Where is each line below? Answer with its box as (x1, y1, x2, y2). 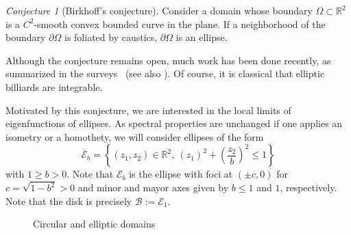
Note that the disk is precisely (5, 193, 132, 208)
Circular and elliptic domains (33, 217, 156, 231)
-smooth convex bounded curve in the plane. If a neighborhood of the (34, 16, 326, 31)
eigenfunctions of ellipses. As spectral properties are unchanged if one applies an (5, 116, 343, 130)
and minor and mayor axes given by (77, 180, 229, 195)
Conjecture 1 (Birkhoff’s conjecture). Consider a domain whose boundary (5, 3, 313, 17)
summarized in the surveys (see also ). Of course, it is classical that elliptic (5, 66, 325, 81)
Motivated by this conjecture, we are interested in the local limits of (5, 102, 291, 117)
